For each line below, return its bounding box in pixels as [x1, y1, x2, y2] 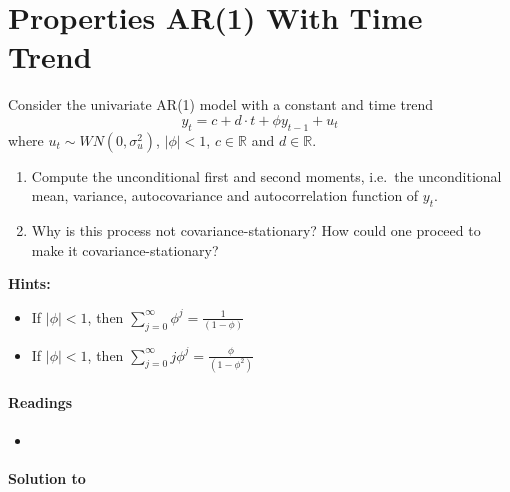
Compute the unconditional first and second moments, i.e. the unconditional [31, 165, 502, 186]
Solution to [8, 467, 86, 488]
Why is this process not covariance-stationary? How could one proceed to [31, 220, 481, 241]
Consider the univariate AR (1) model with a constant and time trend [8, 94, 434, 115]
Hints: [8, 273, 51, 294]
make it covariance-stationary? [31, 239, 219, 260]
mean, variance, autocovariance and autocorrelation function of [31, 185, 419, 206]
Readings [8, 391, 73, 412]
